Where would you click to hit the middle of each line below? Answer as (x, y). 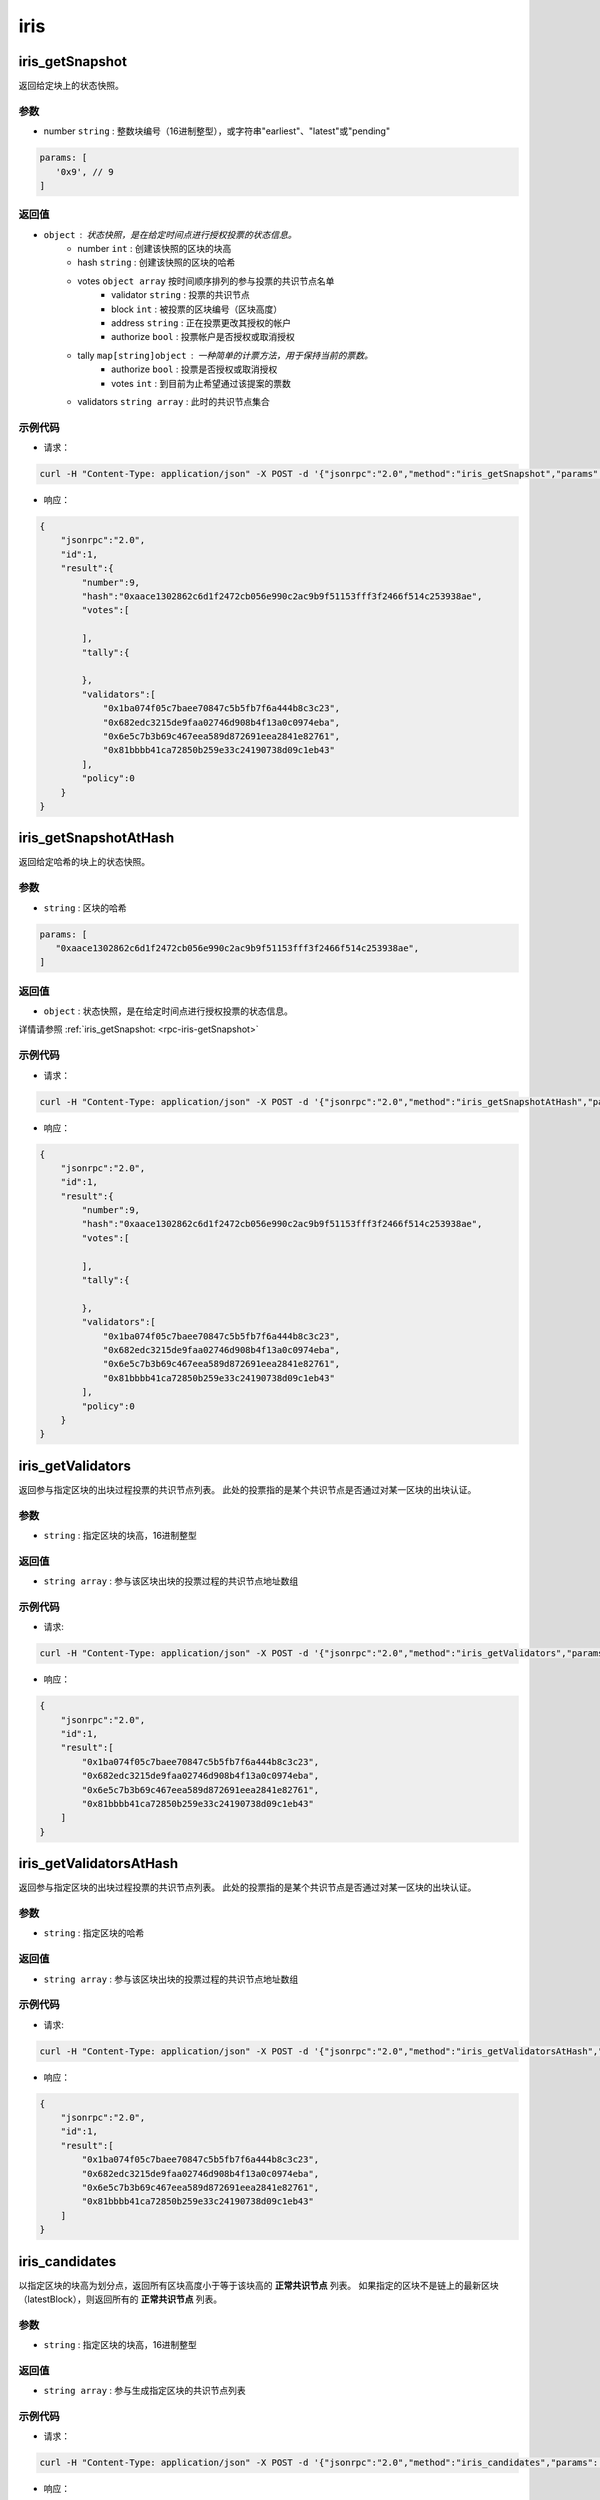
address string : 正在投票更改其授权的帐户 (201, 323)
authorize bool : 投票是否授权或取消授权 (194, 369)
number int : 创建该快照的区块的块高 (154, 249)
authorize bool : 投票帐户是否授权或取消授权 (203, 337)
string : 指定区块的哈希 (94, 1933)
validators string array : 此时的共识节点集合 (173, 401)
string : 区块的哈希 (85, 907)
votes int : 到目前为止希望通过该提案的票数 (201, 383)
